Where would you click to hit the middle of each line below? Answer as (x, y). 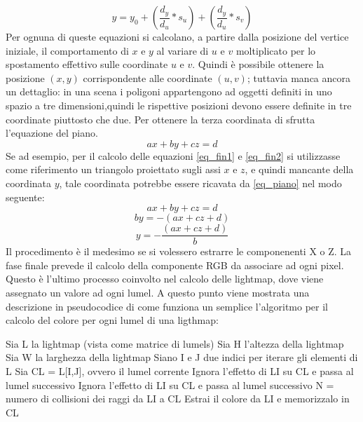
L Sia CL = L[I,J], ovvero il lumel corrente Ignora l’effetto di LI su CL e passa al (180, 370)
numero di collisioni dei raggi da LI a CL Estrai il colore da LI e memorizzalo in (178, 399)
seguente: (25, 197)
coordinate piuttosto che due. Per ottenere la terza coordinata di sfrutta (160, 119)
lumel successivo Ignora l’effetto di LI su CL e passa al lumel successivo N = (170, 384)
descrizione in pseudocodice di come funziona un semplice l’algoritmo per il (167, 306)
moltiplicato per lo (276, 50)
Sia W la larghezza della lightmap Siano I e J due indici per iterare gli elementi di (182, 357)
